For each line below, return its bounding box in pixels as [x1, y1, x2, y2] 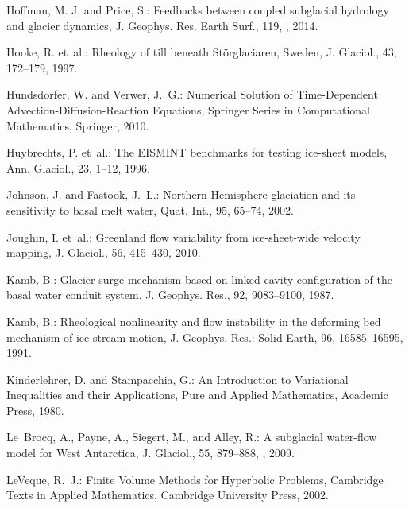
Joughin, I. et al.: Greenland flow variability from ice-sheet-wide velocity [6, 228, 361, 245]
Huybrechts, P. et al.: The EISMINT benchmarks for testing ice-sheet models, [6, 144, 388, 161]
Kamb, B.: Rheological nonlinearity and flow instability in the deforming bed [6, 312, 381, 329]
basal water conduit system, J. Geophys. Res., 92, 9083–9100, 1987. [6, 286, 334, 303]
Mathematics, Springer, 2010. [6, 117, 149, 134]
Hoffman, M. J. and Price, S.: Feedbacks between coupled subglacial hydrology [6, 2, 389, 17]
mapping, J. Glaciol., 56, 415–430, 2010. [6, 244, 201, 261]
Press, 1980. [6, 401, 64, 418]
